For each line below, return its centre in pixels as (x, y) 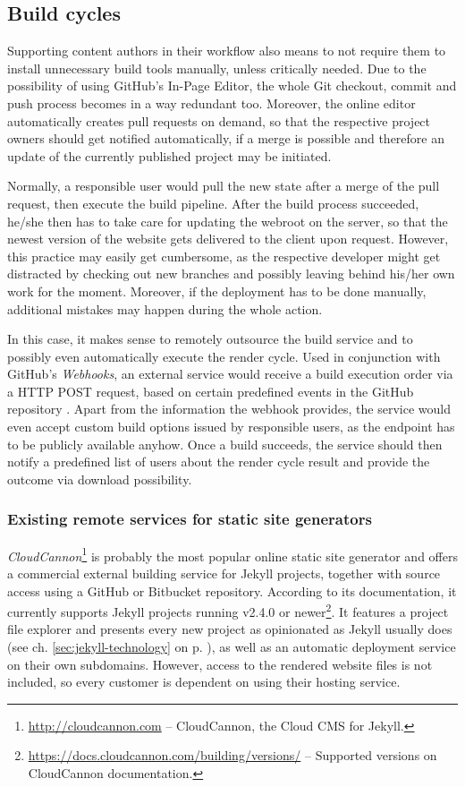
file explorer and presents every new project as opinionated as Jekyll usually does (230, 629)
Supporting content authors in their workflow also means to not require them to (227, 51)
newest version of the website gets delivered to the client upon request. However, (228, 239)
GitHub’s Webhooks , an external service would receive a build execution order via (230, 374)
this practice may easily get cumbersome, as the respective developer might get (224, 256)
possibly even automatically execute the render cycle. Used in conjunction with (224, 356)
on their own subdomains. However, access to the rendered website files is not (220, 664)
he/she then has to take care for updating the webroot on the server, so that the (228, 221)
